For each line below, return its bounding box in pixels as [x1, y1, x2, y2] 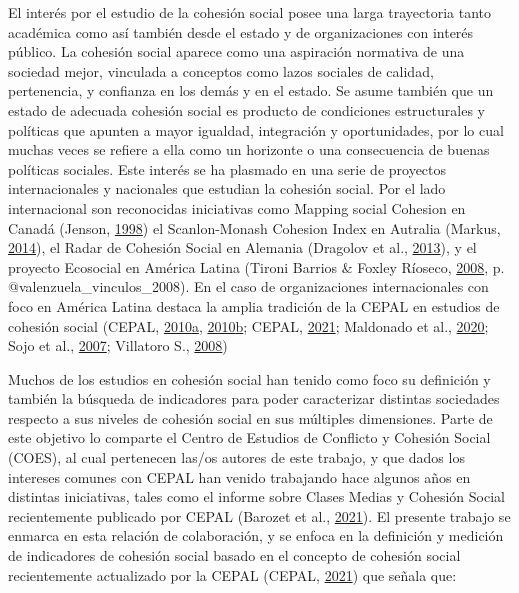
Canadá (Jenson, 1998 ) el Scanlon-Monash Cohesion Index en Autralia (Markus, [8, 217, 501, 238]
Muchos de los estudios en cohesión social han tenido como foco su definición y [8, 368, 491, 389]
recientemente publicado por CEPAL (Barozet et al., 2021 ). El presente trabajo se [8, 505, 511, 526]
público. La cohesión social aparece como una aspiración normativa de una [8, 41, 465, 62]
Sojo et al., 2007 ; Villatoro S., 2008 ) [8, 335, 228, 356]
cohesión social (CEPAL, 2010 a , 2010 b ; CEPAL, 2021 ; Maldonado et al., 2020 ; [8, 315, 489, 336]
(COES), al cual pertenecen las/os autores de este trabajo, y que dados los [8, 447, 465, 468]
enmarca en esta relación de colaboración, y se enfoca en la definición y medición [8, 525, 504, 546]
